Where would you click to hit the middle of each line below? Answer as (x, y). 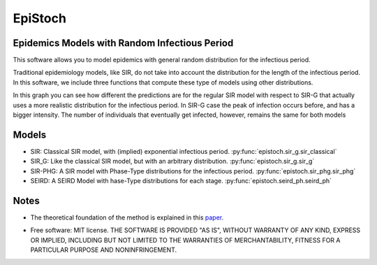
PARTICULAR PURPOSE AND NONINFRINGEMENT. (104, 250)
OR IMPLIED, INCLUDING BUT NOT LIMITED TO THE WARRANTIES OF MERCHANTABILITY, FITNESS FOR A (185, 240)
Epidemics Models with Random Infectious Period (123, 43)
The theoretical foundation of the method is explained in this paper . (127, 217)
